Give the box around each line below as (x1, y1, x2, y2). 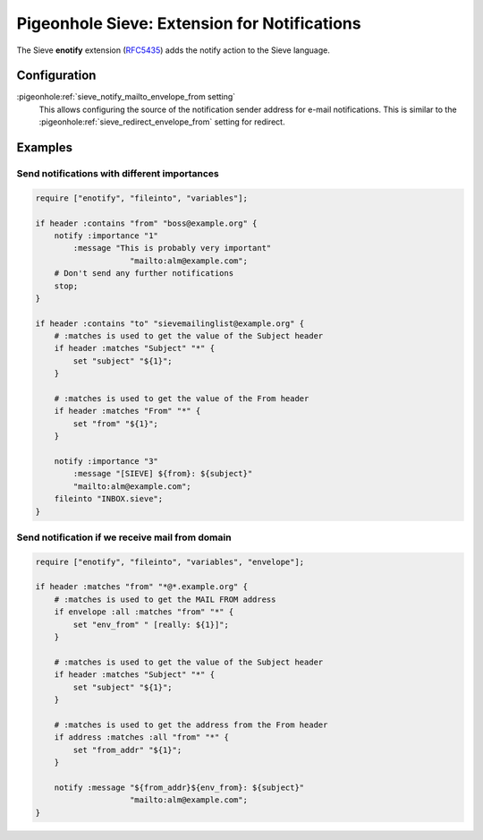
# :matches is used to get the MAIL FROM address (54, 594, 276, 604)
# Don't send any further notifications (54, 269, 234, 279)
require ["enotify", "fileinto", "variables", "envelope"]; (35, 556, 305, 567)
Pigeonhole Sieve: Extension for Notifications (16, 13, 361, 33)
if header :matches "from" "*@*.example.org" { (35, 582, 248, 592)
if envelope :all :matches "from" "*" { (54, 607, 234, 617)
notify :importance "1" (54, 230, 158, 241)
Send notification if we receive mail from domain (16, 531, 232, 544)
